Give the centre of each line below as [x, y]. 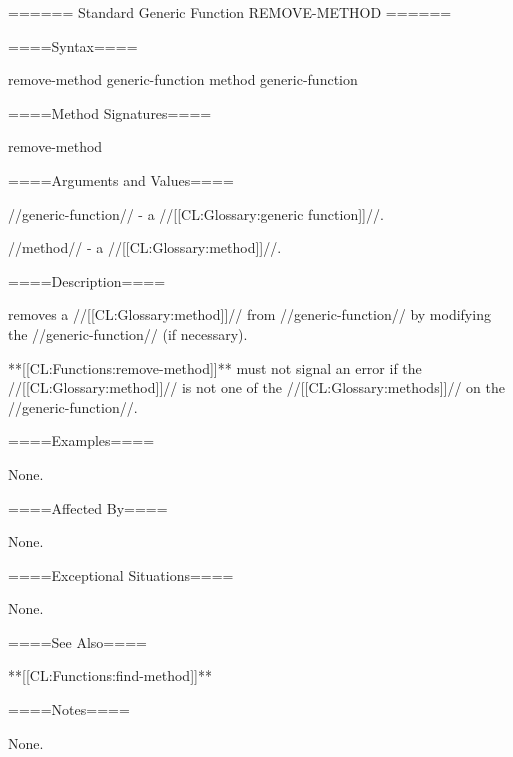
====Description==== [87, 280]
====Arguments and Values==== [121, 179]
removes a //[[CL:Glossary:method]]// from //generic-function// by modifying [249, 314]
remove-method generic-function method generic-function [183, 79]
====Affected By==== [88, 507]
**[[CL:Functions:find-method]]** [110, 675]
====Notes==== [69, 709]
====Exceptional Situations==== [121, 574]
